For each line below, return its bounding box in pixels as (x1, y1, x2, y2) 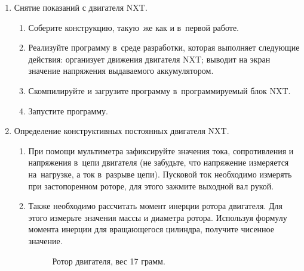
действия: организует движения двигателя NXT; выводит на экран (28, 52, 271, 65)
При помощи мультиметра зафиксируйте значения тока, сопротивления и (28, 144, 294, 157)
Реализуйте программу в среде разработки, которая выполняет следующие (28, 41, 300, 54)
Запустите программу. (28, 104, 109, 117)
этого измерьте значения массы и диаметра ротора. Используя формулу (28, 211, 287, 223)
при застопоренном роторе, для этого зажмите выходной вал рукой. (28, 179, 274, 192)
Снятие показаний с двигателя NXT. (14, 1, 148, 13)
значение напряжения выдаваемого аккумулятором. (28, 64, 214, 77)
